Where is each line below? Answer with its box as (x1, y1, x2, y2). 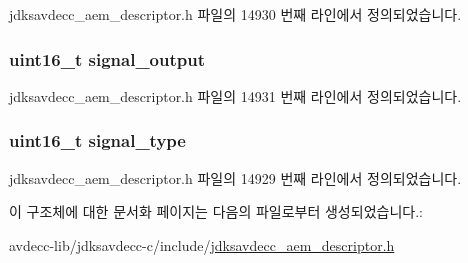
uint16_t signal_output (9, 46, 206, 71)
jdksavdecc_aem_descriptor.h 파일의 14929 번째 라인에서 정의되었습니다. (9, 167, 462, 188)
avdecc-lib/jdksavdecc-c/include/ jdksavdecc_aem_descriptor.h (9, 234, 395, 255)
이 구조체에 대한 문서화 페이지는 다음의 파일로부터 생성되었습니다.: (9, 201, 423, 222)
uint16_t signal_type (9, 128, 186, 153)
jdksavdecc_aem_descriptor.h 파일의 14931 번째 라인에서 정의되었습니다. (9, 85, 462, 106)
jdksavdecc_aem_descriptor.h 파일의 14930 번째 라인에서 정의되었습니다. (9, 4, 462, 24)
